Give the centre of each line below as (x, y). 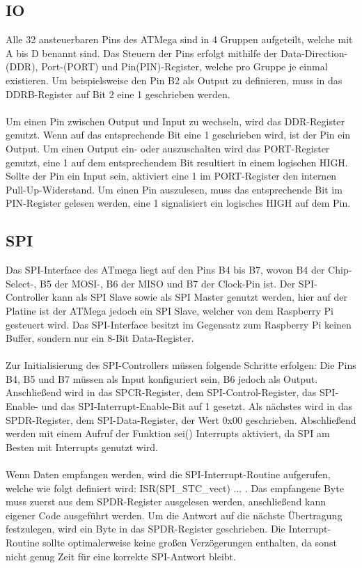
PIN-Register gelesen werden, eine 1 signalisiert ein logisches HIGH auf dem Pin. (178, 203)
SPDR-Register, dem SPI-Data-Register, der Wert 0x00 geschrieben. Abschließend (181, 419)
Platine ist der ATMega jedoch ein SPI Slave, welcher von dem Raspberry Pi (170, 310)
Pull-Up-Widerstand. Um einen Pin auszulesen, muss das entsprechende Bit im (174, 189)
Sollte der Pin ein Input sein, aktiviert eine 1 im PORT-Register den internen (171, 176)
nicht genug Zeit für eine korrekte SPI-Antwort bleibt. (121, 556)
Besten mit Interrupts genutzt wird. (82, 447)
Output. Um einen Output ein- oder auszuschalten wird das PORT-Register (168, 148)
